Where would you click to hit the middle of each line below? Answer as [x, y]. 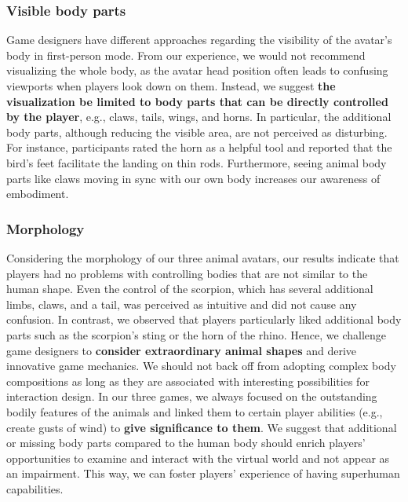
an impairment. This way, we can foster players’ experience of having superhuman [203, 473]
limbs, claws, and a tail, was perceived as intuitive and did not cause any [182, 304]
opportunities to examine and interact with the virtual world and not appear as [198, 458]
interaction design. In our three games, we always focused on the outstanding [192, 396]
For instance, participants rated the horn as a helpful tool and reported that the [199, 147]
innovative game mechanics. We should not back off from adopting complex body [201, 366]
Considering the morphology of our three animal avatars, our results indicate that [203, 257]
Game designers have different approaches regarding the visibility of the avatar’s [199, 40]
